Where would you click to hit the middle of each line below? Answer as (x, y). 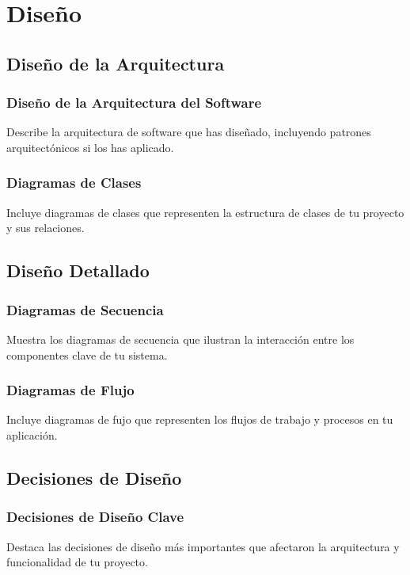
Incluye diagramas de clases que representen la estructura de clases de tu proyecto (205, 212)
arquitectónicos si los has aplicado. (90, 147)
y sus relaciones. (46, 228)
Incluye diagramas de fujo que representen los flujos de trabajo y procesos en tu (200, 419)
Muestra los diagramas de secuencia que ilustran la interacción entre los (180, 339)
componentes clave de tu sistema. (87, 354)
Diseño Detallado (78, 270)
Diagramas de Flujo (70, 390)
